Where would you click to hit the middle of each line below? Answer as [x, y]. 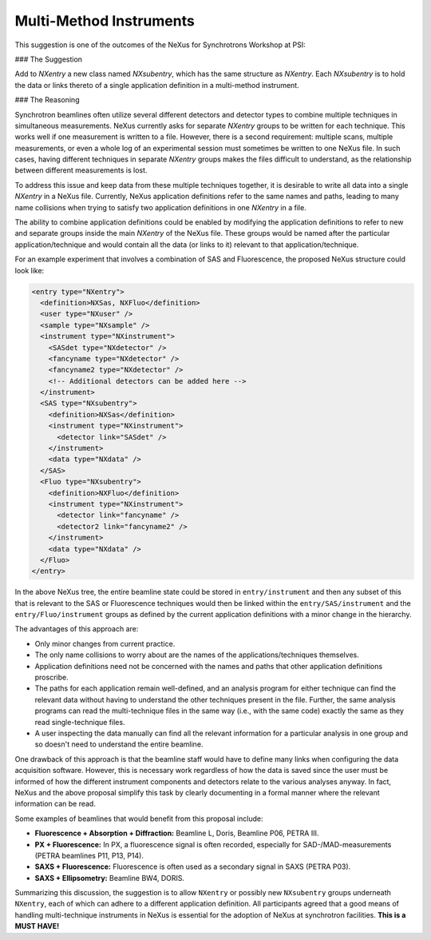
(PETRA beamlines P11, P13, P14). [89, 855]
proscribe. [51, 677]
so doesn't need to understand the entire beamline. [119, 744]
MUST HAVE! [37, 926]
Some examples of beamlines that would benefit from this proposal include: [139, 819]
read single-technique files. [80, 722]
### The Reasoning [47, 100]
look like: [30, 270]
